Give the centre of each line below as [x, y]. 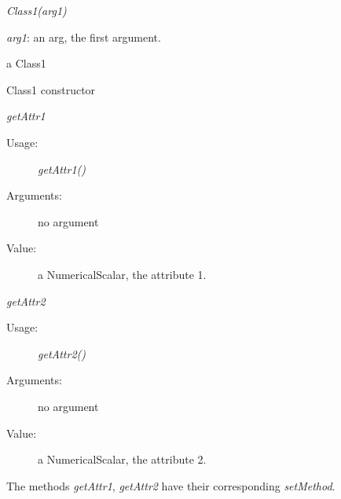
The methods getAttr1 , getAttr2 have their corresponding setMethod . [171, 485]
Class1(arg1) [37, 10]
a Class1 [26, 63]
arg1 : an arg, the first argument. [84, 37]
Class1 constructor [51, 89]
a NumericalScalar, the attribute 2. [122, 459]
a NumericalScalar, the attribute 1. [122, 274]
